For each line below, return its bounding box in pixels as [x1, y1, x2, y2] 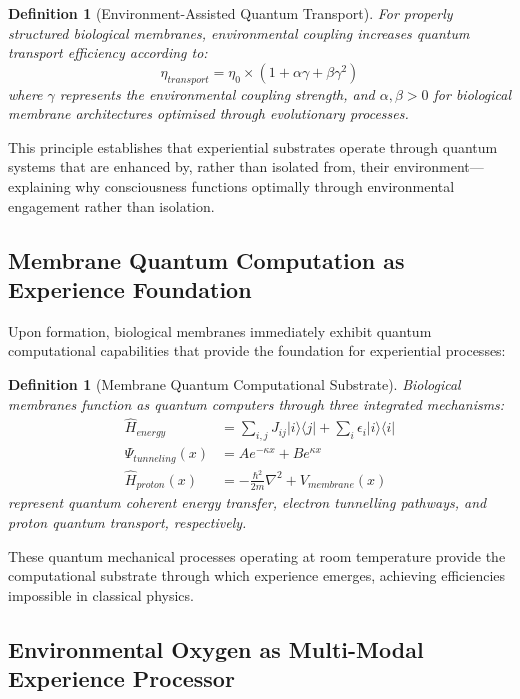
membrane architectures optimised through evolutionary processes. [8, 103, 409, 124]
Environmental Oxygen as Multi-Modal [8, 633, 424, 664]
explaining [8, 175, 71, 196]
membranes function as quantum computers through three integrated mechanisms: [8, 393, 505, 414]
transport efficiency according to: [8, 42, 208, 63]
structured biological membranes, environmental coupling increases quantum [8, 22, 470, 43]
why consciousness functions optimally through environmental [75, 175, 455, 196]
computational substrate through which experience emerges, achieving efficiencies [8, 565, 506, 586]
